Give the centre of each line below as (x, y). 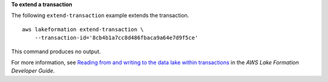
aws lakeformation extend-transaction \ (83, 29)
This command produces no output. (56, 51)
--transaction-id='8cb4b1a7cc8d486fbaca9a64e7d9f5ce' (116, 38)
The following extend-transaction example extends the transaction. (100, 16)
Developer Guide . (33, 71)
